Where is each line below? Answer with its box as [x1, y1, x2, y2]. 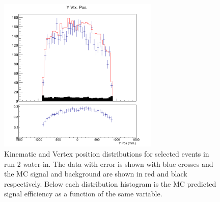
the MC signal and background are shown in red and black [4, 168, 187, 179]
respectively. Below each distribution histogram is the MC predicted [4, 178, 216, 189]
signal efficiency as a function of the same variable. [4, 188, 162, 199]
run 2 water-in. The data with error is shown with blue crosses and [4, 158, 213, 169]
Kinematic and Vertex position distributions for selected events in [4, 148, 209, 159]
